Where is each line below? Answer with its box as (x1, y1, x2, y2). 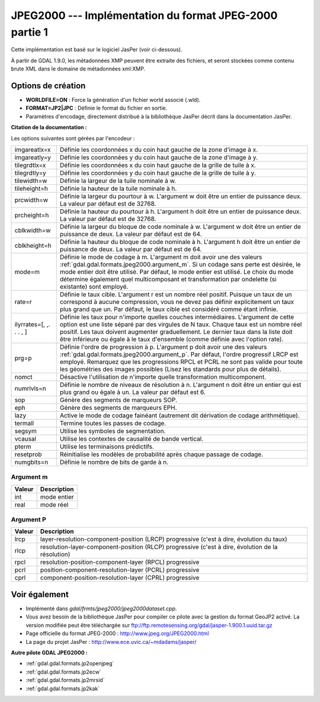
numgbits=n (14, 458, 49, 466)
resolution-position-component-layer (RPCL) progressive (40, 558, 200, 566)
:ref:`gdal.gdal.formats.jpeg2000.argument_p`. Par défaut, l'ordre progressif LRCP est (59, 350, 299, 358)
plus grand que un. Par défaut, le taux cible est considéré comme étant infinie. (59, 305, 279, 313)
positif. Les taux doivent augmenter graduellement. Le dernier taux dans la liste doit (59, 328, 293, 336)
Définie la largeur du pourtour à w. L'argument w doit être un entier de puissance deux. (59, 192, 302, 200)
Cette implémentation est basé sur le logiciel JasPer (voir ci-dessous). (11, 46, 183, 53)
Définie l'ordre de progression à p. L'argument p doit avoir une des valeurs (59, 342, 267, 351)
